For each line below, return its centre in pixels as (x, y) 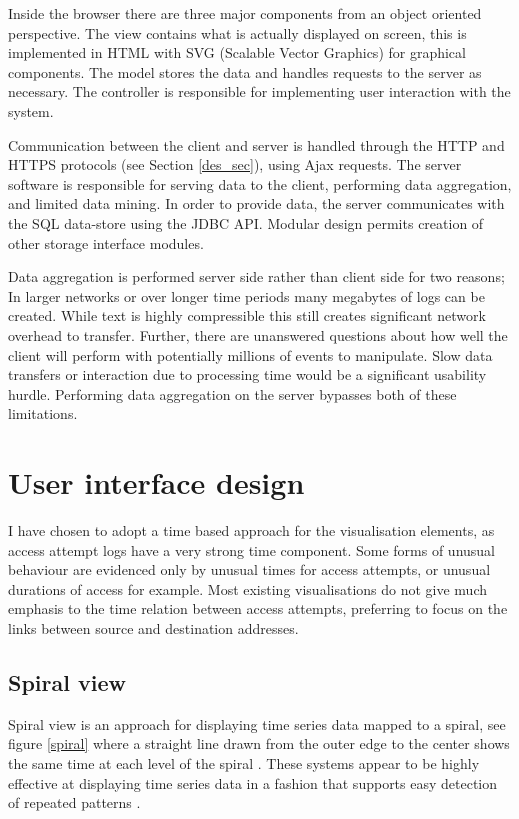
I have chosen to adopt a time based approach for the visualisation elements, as (251, 530)
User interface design (156, 482)
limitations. (43, 413)
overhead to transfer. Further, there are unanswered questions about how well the (258, 334)
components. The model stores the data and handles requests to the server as (245, 71)
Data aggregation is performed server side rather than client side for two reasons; (256, 276)
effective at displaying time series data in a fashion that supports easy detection (253, 782)
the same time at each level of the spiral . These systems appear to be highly (244, 762)
